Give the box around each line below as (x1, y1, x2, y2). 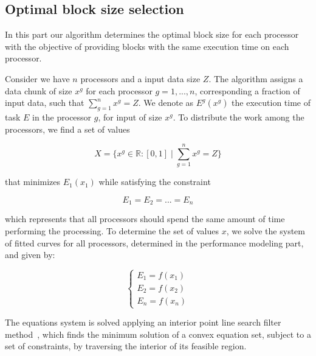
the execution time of (232, 96, 311, 109)
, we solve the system (226, 224, 305, 237)
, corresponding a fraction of (194, 84, 300, 97)
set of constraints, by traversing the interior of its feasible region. (5, 340, 247, 352)
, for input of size (98, 110, 162, 123)
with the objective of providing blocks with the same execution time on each (5, 40, 289, 52)
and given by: (5, 248, 55, 261)
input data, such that (5, 96, 84, 109)
